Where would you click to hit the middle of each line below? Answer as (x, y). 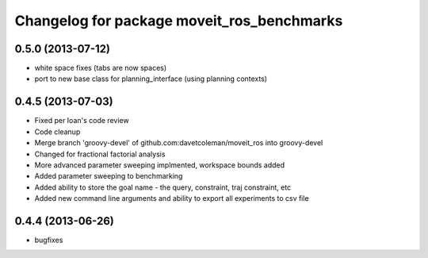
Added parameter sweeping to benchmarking (109, 176)
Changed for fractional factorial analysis (100, 154)
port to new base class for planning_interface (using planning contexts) (151, 79)
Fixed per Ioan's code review (82, 121)
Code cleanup (57, 132)
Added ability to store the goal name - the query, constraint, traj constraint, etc (163, 187)
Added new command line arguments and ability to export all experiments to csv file (172, 198)
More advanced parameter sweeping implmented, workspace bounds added (160, 165)
